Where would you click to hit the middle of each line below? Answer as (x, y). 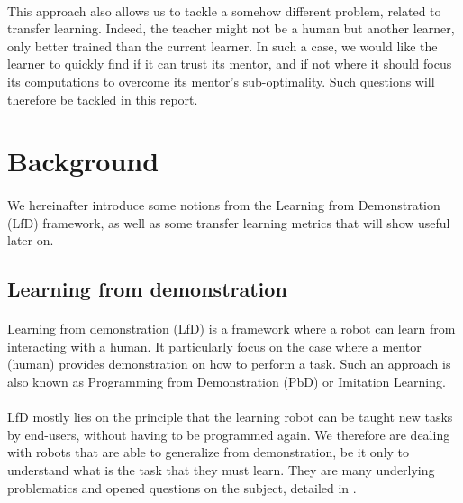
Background (83, 161)
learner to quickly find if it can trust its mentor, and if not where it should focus (230, 64)
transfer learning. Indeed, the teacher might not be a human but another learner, (231, 28)
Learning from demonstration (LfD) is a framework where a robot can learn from (231, 329)
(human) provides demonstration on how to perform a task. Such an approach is (229, 364)
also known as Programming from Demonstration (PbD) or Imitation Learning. (227, 382)
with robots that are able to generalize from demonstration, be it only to (209, 452)
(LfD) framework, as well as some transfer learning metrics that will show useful (229, 222)
